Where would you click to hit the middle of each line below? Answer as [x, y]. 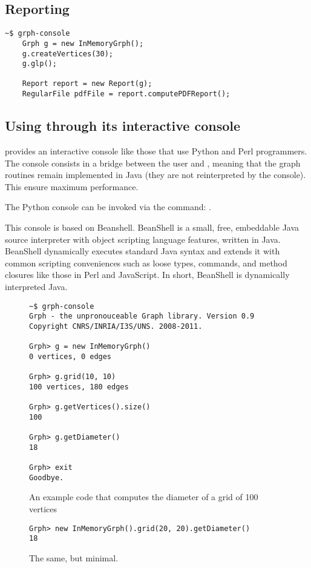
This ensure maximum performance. [72, 186]
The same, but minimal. [74, 557]
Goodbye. [47, 477]
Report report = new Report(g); [87, 84]
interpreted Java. [36, 286]
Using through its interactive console [123, 126]
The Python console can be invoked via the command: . [108, 207]
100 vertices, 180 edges [79, 387]
